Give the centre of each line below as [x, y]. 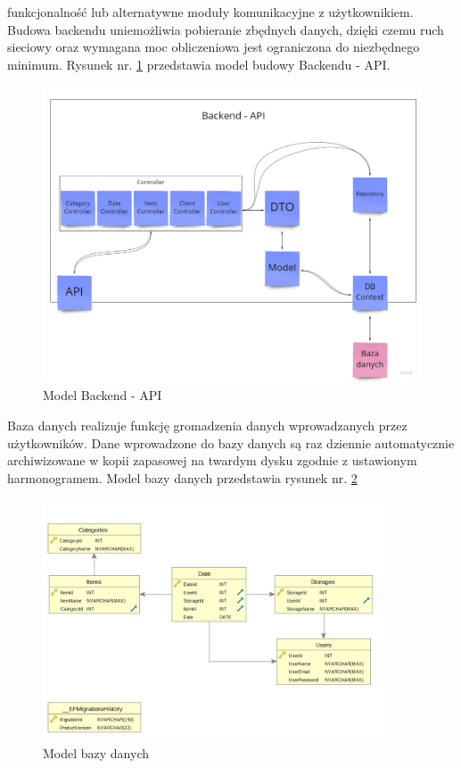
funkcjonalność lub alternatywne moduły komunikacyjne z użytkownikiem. [210, 12]
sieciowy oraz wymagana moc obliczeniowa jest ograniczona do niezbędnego [214, 47]
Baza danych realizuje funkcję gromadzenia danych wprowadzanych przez [207, 426]
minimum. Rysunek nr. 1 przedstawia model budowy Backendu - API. [199, 64]
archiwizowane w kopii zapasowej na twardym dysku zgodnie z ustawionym [212, 460]
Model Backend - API [103, 395]
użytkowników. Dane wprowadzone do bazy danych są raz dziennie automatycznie [231, 442]
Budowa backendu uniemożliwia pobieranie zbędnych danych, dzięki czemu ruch [226, 29]
